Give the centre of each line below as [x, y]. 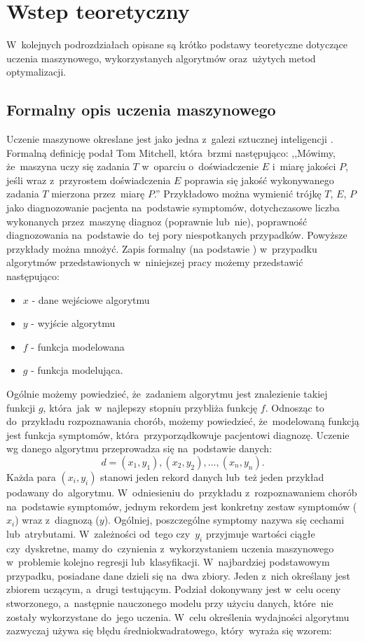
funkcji [21, 407]
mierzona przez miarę [98, 194]
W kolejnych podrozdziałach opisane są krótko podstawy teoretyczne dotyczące [177, 44]
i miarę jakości [304, 166]
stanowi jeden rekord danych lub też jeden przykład [212, 476]
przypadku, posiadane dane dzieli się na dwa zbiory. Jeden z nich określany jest [179, 575]
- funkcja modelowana [78, 346]
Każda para [31, 476]
